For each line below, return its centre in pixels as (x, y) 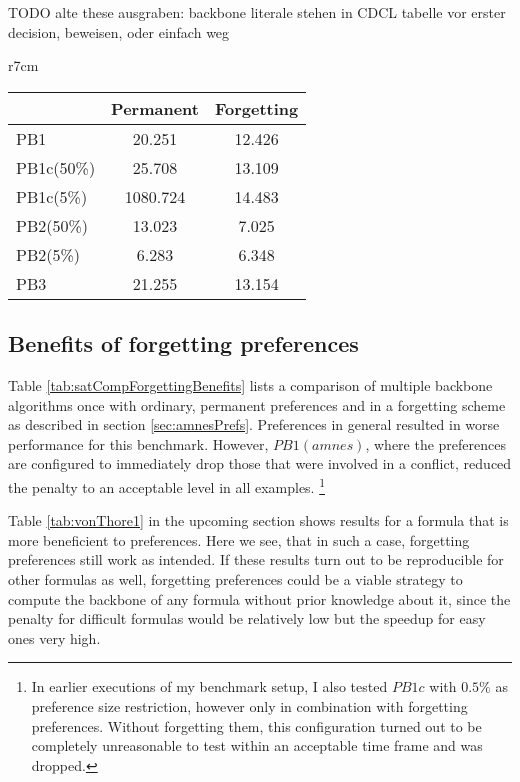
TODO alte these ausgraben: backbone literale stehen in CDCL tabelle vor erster (257, 12)
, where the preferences (435, 443)
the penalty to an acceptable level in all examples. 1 (167, 485)
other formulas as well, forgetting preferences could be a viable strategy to (235, 578)
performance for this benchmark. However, (138, 443)
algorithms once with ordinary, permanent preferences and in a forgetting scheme (257, 404)
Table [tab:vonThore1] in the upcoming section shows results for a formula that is (258, 520)
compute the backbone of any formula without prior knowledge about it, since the (259, 598)
